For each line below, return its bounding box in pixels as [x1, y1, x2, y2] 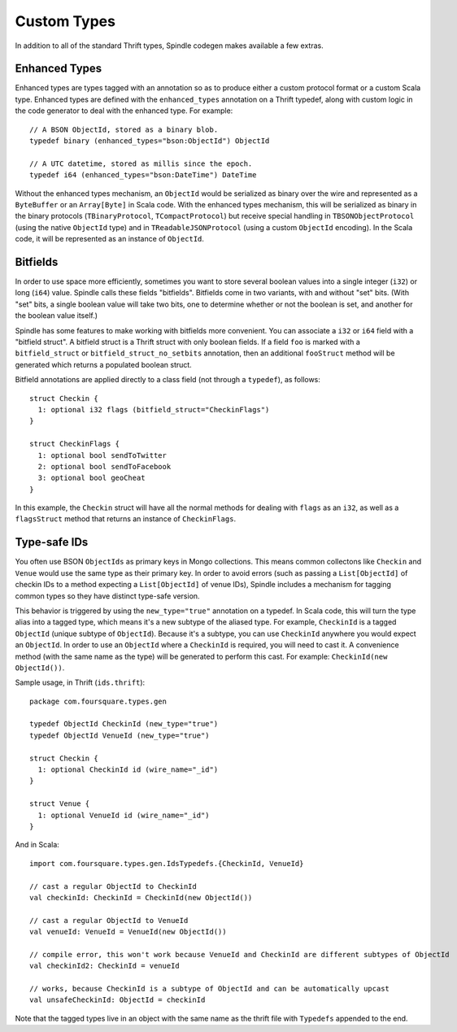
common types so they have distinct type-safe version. [15, 590, 200, 601]
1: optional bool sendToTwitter [37, 451, 167, 459]
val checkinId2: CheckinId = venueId [29, 961, 181, 971]
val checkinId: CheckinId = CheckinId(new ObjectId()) [29, 893, 253, 902]
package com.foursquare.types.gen [29, 696, 167, 706]
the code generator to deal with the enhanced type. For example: [15, 106, 233, 115]
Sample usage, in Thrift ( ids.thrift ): [15, 677, 146, 687]
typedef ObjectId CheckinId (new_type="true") [29, 720, 219, 729]
